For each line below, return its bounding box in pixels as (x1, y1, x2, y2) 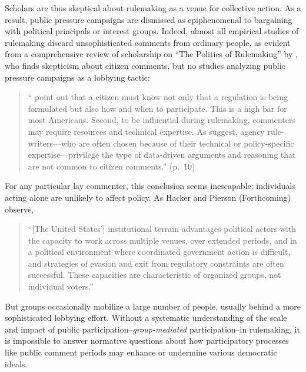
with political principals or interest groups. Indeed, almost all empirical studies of (5, 25, 299, 37)
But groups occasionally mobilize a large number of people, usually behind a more (5, 300, 301, 312)
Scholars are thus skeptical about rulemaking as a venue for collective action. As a (5, 2, 301, 14)
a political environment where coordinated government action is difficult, (28, 245, 291, 258)
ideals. (5, 357, 28, 370)
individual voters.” (28, 280, 94, 293)
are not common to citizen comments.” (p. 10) (28, 160, 195, 172)
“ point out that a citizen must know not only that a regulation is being (28, 91, 288, 103)
